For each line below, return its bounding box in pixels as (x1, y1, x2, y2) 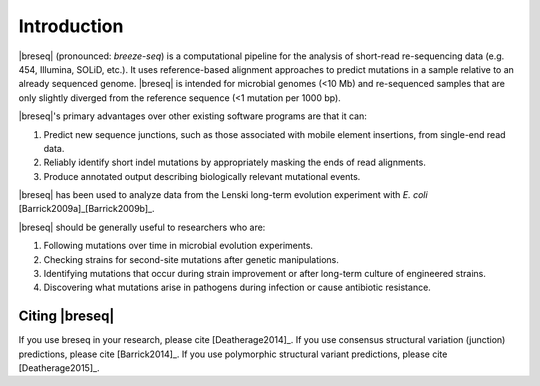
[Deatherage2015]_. (18, 362, 100, 374)
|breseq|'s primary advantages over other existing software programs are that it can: (18, 110, 367, 122)
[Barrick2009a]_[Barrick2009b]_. (18, 203, 155, 215)
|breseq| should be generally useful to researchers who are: (18, 221, 266, 233)
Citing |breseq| (18, 308, 115, 325)
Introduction (18, 15, 124, 37)
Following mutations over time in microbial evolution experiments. (43, 240, 314, 252)
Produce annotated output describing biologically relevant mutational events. (43, 170, 361, 182)
